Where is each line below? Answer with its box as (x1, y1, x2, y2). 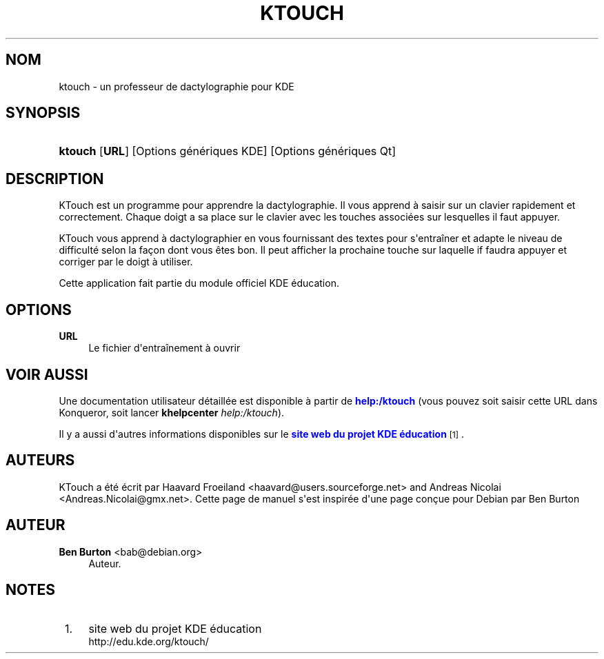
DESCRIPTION (6, 170, 104, 187)
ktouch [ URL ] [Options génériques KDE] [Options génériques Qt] (59, 144, 396, 159)
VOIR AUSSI (6, 365, 88, 383)
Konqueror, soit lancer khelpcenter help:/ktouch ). (59, 406, 285, 418)
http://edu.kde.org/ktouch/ (88, 635, 209, 647)
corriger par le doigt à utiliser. (59, 256, 193, 268)
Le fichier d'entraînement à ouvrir (88, 342, 241, 354)
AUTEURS (6, 452, 75, 469)
